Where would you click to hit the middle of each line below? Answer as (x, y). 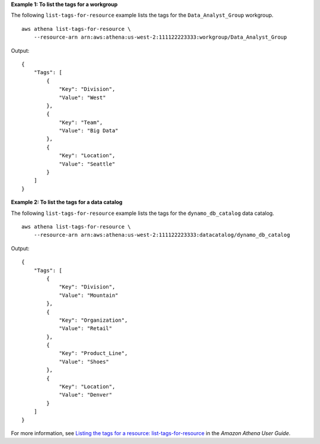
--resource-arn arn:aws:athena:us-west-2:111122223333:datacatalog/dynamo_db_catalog (162, 235)
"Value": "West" (82, 97)
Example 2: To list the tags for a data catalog (67, 202)
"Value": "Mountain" (89, 295)
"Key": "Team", (81, 122)
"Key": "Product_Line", (93, 353)
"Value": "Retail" (86, 329)
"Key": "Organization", (93, 320)
